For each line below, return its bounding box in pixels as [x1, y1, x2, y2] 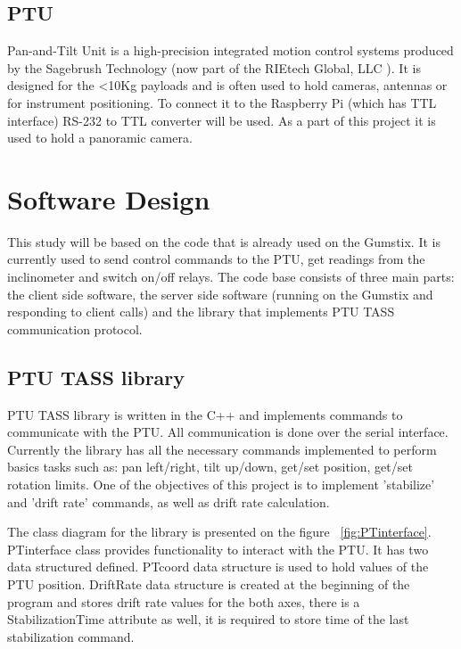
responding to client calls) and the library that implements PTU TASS [7, 302, 395, 321]
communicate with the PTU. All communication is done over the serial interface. [7, 423, 449, 441]
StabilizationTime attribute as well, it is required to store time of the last [7, 610, 409, 628]
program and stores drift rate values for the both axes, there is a [7, 592, 360, 611]
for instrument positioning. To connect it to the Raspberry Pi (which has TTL [7, 93, 437, 111]
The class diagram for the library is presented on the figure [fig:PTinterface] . [7, 522, 432, 541]
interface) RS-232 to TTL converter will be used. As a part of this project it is [7, 111, 436, 129]
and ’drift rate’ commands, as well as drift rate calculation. [7, 492, 330, 511]
